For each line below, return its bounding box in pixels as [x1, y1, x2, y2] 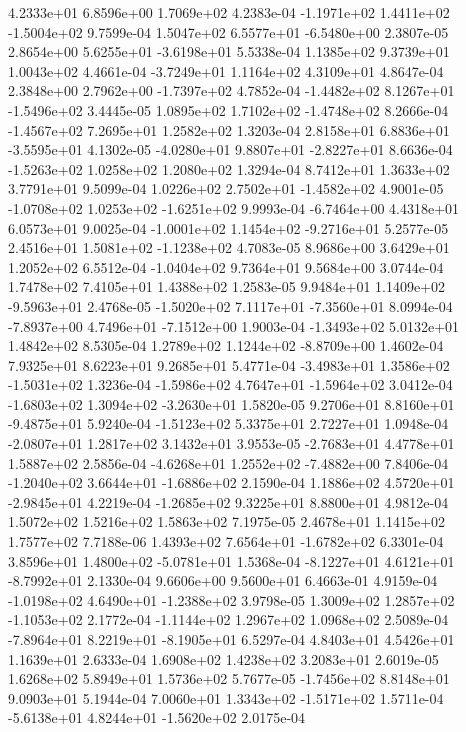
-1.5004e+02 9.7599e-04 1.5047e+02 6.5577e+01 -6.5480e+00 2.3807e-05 [8, 21, 449, 42]
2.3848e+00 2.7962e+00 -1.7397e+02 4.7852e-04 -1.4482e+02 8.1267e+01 [8, 80, 455, 101]
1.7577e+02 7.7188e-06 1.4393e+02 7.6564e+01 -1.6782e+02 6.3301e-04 [8, 531, 444, 552]
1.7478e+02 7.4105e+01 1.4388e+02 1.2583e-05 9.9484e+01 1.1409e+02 [8, 276, 446, 297]
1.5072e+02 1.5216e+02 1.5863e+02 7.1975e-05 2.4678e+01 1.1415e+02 [8, 511, 446, 532]
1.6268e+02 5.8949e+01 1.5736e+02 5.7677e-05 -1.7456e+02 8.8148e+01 [8, 668, 450, 689]
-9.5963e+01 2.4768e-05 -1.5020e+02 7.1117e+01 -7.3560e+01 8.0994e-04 [8, 295, 453, 316]
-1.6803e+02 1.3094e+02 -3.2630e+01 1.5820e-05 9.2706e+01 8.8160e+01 [8, 393, 455, 414]
